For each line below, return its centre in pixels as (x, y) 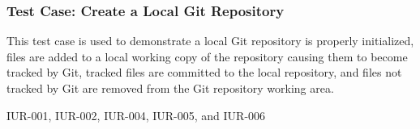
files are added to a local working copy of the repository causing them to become (207, 56)
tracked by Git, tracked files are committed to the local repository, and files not (204, 72)
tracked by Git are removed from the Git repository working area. (170, 88)
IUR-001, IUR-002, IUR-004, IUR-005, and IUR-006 (136, 115)
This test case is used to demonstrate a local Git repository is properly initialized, (210, 41)
